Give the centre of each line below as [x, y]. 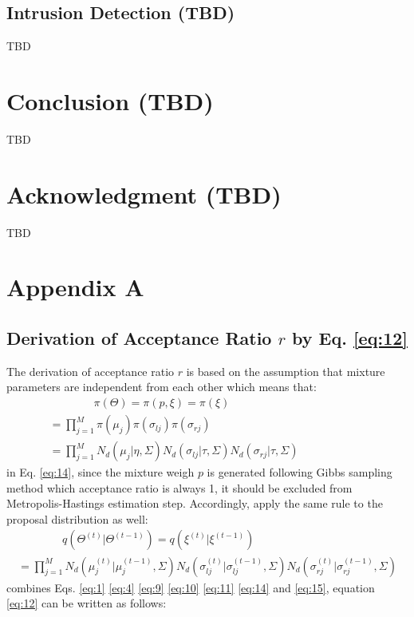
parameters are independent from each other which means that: [162, 387]
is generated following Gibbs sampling [300, 472]
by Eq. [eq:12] [350, 338]
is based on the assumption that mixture [286, 371]
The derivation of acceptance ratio [91, 371]
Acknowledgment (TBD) [144, 194]
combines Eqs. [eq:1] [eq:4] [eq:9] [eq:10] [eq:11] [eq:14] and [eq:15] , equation [191, 587]
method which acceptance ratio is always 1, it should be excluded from [179, 487]
